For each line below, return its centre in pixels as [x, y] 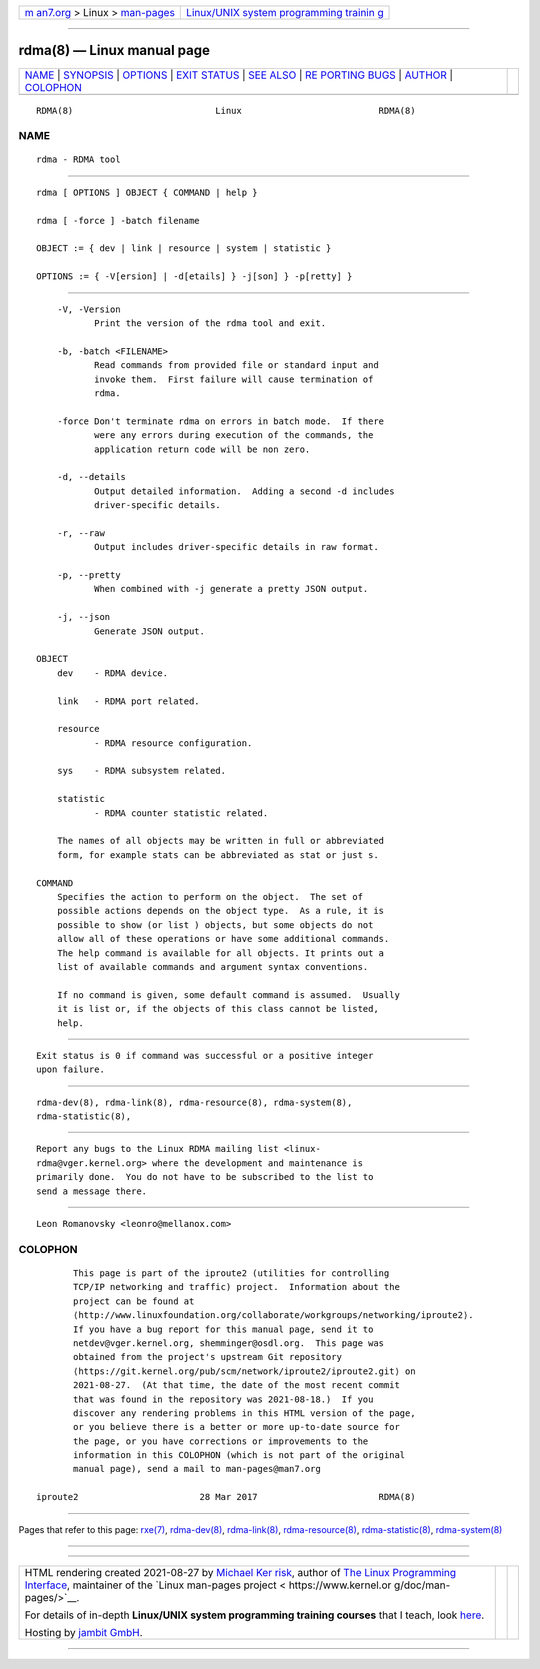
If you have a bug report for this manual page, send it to [223, 1329]
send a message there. [92, 1191]
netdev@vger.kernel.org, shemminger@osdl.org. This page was [229, 1343]
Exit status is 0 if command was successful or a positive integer [205, 1055]
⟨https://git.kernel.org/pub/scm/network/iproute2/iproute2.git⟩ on [244, 1371]
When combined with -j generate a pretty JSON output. [231, 589]
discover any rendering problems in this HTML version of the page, [244, 1413]
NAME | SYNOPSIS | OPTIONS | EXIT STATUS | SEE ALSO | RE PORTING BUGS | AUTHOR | [239, 75]
